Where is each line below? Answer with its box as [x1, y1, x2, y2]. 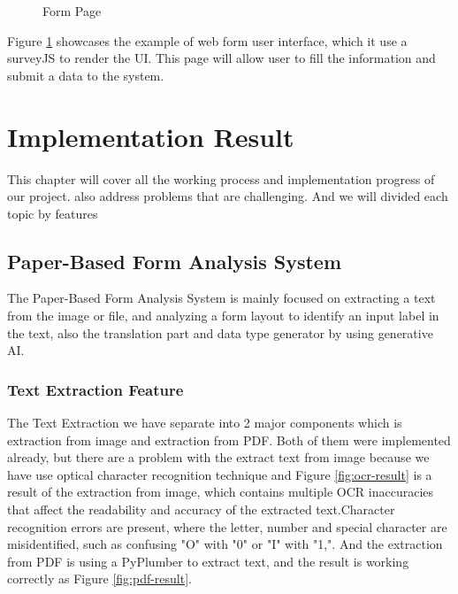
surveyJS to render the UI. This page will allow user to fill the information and [7, 49, 436, 67]
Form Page [42, 2, 102, 19]
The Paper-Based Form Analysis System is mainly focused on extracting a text [7, 289, 436, 307]
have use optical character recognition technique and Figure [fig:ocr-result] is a [7, 465, 432, 483]
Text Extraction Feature [7, 378, 184, 400]
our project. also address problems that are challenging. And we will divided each [7, 187, 448, 205]
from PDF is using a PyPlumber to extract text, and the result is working [7, 552, 409, 570]
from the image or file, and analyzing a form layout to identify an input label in [7, 306, 439, 325]
